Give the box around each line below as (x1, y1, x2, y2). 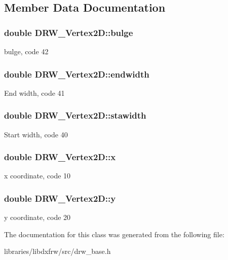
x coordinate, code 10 (4, 170, 71, 181)
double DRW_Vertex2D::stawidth (4, 109, 146, 122)
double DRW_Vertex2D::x (4, 151, 116, 163)
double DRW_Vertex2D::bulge (4, 26, 133, 39)
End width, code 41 (4, 87, 65, 98)
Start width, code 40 (4, 129, 68, 139)
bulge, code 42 (4, 46, 49, 56)
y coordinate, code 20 (4, 212, 71, 222)
